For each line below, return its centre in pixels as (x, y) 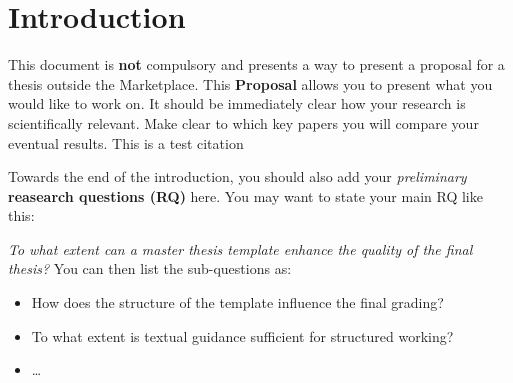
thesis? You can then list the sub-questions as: (150, 268)
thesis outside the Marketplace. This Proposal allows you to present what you (250, 83)
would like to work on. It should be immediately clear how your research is (237, 103)
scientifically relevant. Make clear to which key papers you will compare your (243, 122)
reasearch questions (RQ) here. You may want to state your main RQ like (245, 195)
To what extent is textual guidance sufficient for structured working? (242, 335)
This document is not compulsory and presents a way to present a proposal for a (256, 64)
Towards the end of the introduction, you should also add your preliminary (237, 176)
